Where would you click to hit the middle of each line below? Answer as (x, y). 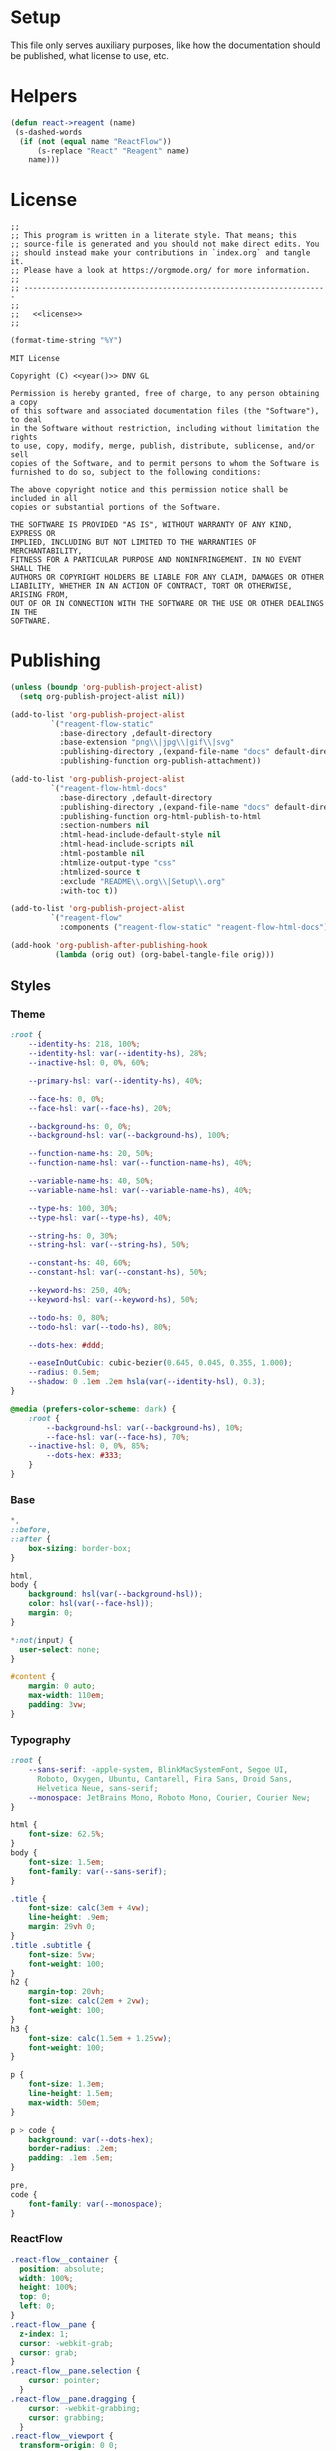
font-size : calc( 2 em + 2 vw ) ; (89, 2001)
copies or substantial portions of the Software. (116, 507)
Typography (41, 1739)
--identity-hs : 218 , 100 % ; (84, 1044)
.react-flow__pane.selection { (75, 2371)
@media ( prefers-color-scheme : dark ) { (93, 1409)
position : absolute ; (62, 2269)
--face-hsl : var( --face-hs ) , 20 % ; (100, 1108)
